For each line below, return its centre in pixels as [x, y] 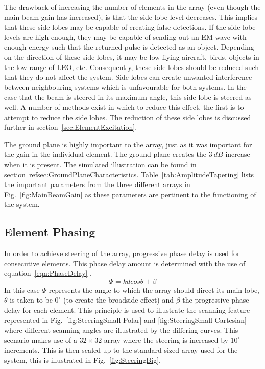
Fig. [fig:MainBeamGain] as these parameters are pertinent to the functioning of [130, 194]
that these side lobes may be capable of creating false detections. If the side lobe [130, 27]
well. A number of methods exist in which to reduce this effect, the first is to [124, 107]
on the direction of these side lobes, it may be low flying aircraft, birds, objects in [132, 56]
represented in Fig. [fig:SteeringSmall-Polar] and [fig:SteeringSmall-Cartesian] [125, 320]
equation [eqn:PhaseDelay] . [48, 273]
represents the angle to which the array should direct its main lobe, [154, 290]
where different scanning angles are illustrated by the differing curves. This [121, 330]
